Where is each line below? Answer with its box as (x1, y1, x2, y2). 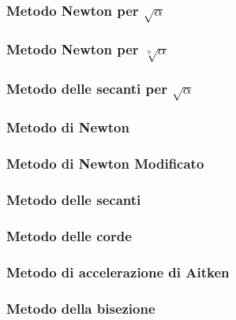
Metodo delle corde (6, 225, 132, 245)
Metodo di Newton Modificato (6, 154, 204, 173)
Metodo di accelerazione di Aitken (6, 262, 230, 281)
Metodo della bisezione (6, 298, 155, 318)
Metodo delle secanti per (6, 78, 167, 98)
